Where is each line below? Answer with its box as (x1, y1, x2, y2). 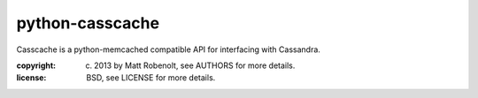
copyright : (16, 60, 57, 71)
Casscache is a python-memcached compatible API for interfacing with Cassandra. (16, 44, 320, 55)
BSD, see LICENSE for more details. (86, 72, 216, 83)
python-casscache (16, 13, 159, 33)
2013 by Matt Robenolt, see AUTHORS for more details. (94, 60, 296, 71)
